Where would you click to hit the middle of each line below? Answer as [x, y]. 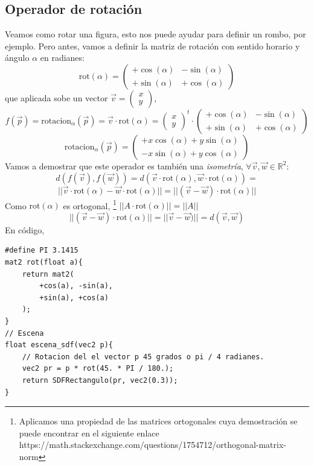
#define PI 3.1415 [42, 250]
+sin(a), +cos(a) [74, 298]
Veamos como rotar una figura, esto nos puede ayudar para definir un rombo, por [155, 34]
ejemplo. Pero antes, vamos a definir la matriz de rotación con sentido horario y [152, 46]
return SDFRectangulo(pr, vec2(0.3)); [100, 380]
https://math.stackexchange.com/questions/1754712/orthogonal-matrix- [152, 445]
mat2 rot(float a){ [44, 263]
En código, [25, 229]
